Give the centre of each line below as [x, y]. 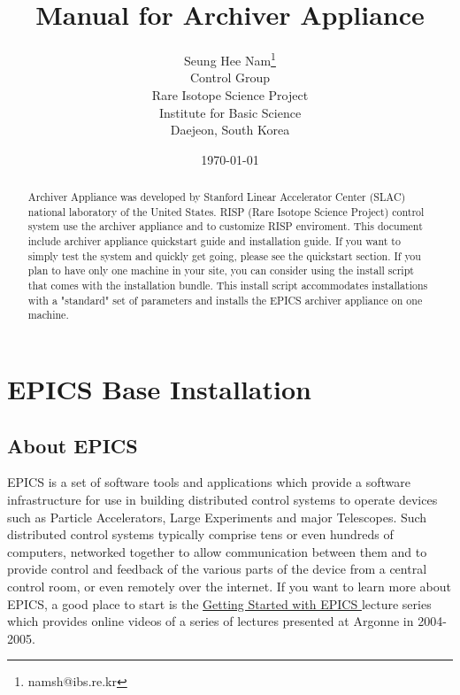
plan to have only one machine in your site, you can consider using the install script [221, 270]
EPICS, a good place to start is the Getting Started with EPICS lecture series [219, 603]
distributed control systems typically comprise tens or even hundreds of [200, 534]
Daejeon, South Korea [230, 130]
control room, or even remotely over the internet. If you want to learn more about [229, 586]
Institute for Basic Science [230, 112]
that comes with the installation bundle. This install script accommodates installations [228, 286]
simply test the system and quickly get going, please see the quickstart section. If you [224, 255]
